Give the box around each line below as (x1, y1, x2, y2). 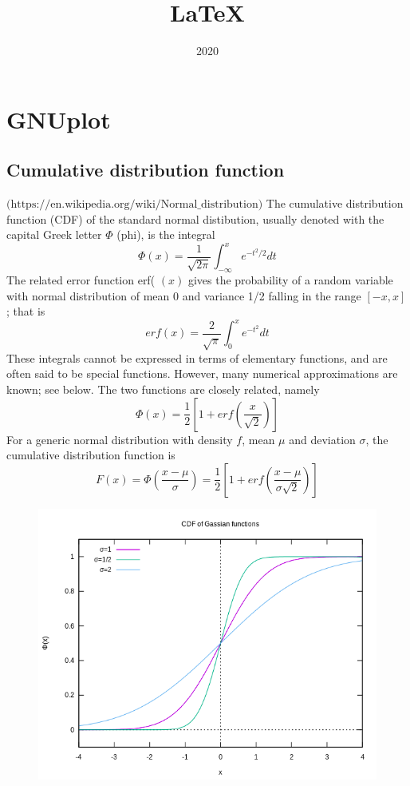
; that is (6, 303, 45, 320)
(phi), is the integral (116, 226, 215, 243)
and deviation (289, 431, 356, 447)
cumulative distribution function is (6, 447, 175, 463)
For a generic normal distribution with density (6, 431, 233, 447)
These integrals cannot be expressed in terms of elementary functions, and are (6, 349, 388, 366)
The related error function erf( (6, 272, 156, 288)
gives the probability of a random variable (187, 272, 393, 288)
